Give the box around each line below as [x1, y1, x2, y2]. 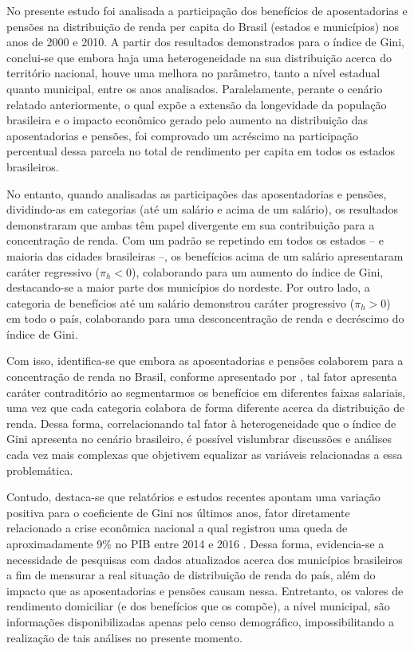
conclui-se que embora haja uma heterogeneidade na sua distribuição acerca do [6, 49, 392, 65]
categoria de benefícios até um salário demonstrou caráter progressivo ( [6, 294, 355, 311]
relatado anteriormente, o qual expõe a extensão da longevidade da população [6, 96, 387, 112]
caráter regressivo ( [6, 263, 100, 280]
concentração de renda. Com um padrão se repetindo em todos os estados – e [6, 232, 384, 249]
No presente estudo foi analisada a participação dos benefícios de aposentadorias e [6, 2, 408, 18]
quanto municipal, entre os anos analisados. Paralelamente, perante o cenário [6, 80, 383, 96]
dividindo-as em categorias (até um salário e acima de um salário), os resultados [6, 201, 399, 218]
